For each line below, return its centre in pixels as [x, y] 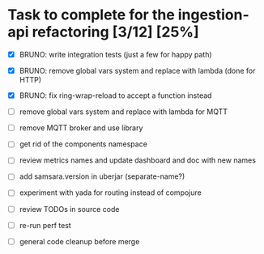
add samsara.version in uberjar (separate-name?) [102, 176]
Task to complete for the [91, 15]
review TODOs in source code [69, 209]
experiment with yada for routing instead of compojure [110, 193]
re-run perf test [45, 225]
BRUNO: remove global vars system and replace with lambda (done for [137, 71]
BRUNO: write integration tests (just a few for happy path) [115, 54]
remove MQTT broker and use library [81, 128]
